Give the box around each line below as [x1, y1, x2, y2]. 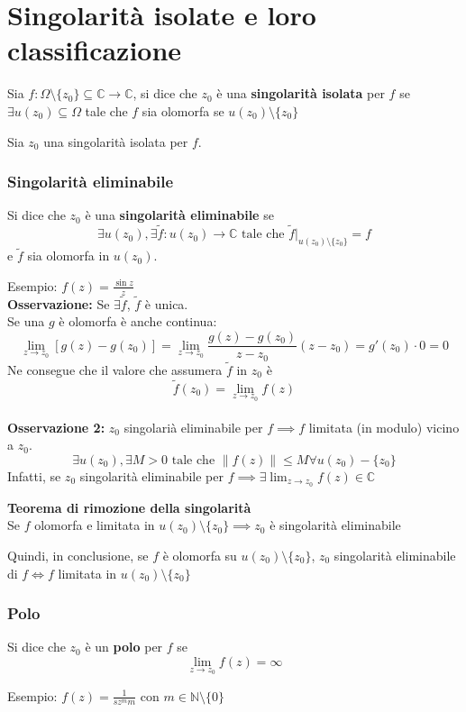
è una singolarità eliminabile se [85, 205, 274, 224]
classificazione [7, 32, 182, 68]
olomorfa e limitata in [34, 516, 155, 534]
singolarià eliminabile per [123, 417, 263, 436]
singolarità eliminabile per [79, 466, 224, 485]
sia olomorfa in [27, 246, 110, 265]
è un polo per [85, 637, 163, 656]
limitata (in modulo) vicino [308, 417, 460, 436]
